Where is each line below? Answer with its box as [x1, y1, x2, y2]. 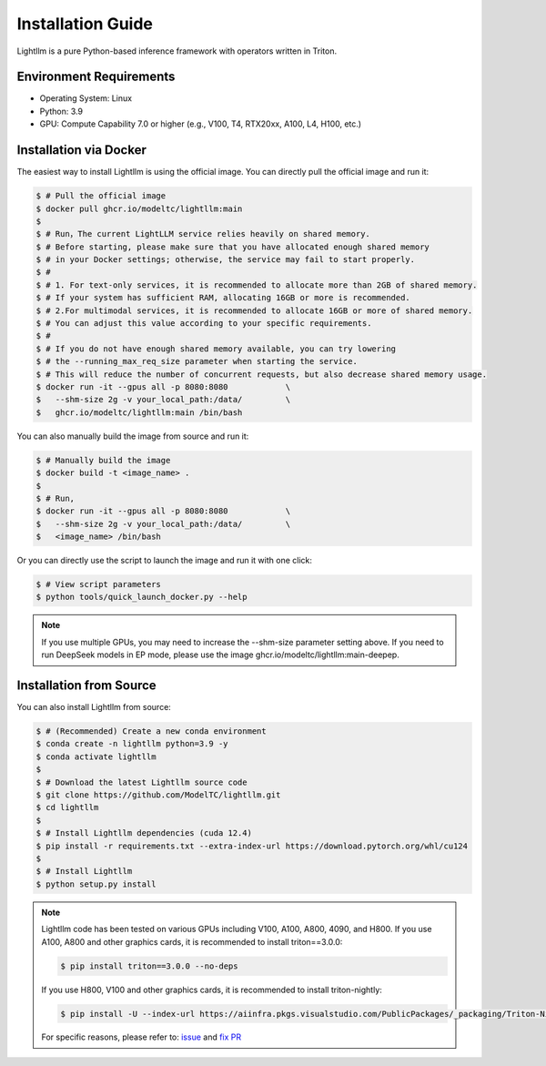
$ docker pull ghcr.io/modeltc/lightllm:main [35, 203, 243, 214]
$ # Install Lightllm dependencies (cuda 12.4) [35, 828, 252, 838]
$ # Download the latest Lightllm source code [35, 777, 248, 787]
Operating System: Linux [39, 93, 132, 104]
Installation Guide [16, 14, 154, 34]
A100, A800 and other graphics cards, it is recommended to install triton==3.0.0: [41, 936, 343, 947]
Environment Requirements [16, 69, 176, 85]
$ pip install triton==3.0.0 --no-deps [60, 960, 238, 971]
